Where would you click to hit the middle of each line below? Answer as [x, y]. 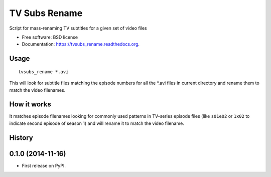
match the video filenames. [37, 90]
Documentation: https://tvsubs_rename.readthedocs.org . [81, 44]
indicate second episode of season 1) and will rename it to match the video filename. [97, 123]
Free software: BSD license [50, 37]
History [21, 138]
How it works [30, 105]
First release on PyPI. [44, 165]
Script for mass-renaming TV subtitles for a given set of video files [78, 28]
